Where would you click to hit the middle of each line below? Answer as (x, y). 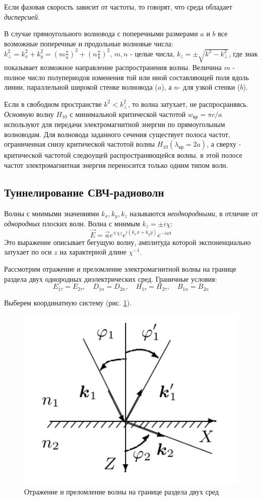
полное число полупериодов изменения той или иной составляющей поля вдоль (126, 77)
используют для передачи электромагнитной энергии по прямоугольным (115, 124)
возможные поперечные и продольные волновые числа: (89, 43)
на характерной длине (93, 252)
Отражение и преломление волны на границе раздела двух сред (122, 491)
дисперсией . (22, 16)
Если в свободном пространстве (53, 104)
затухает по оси (28, 252)
